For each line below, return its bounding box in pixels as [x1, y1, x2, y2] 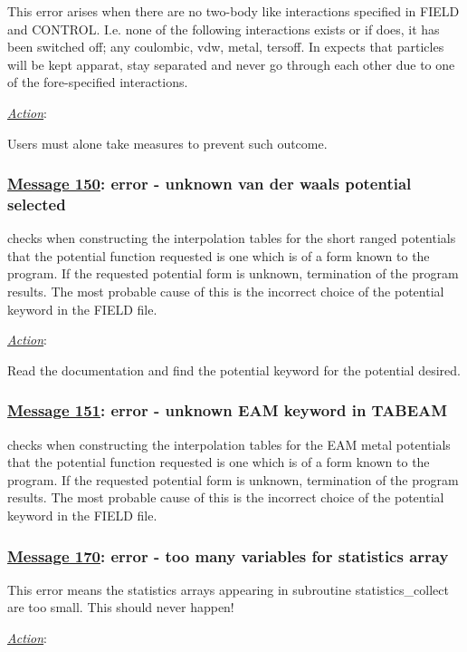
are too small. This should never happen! [7, 598, 234, 617]
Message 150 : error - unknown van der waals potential [7, 172, 412, 195]
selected [7, 193, 66, 215]
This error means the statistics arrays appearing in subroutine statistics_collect [7, 579, 449, 598]
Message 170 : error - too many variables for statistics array [7, 544, 449, 567]
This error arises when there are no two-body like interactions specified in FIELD [7, 2, 460, 20]
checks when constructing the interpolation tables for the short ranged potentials [7, 229, 456, 248]
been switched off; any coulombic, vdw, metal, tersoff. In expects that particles [7, 37, 444, 56]
